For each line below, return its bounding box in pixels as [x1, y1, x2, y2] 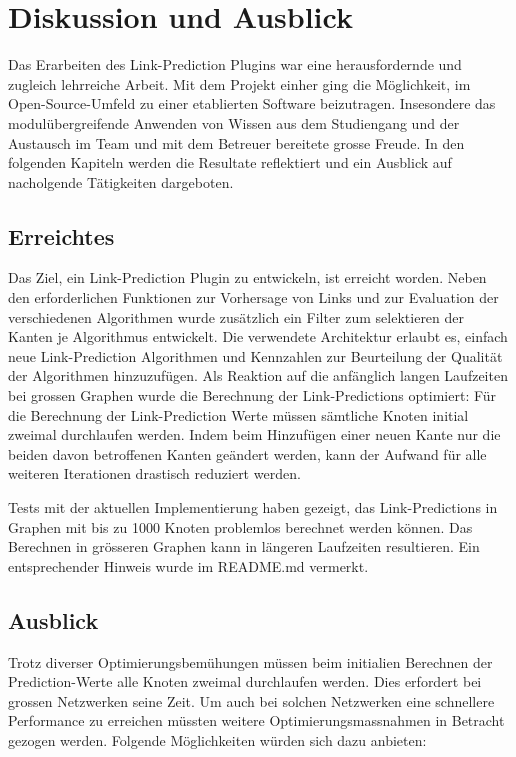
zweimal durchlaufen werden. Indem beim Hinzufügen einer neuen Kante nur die [8, 424, 501, 445]
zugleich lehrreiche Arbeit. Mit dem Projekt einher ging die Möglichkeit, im [8, 73, 471, 94]
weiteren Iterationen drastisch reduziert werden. [8, 463, 301, 484]
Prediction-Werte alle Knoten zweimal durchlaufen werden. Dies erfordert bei [8, 671, 482, 692]
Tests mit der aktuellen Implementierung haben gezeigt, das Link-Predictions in [8, 497, 498, 518]
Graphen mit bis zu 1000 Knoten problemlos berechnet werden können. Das [8, 516, 473, 537]
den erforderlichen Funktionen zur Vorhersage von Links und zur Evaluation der [8, 287, 499, 308]
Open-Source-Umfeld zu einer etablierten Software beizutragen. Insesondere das [8, 93, 496, 114]
